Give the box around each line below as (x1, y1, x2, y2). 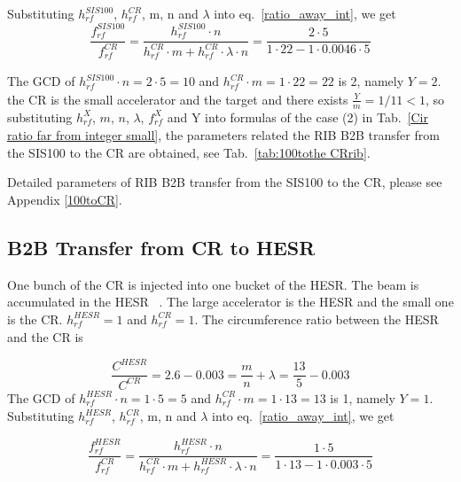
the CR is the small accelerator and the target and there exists (7, 89, 348, 108)
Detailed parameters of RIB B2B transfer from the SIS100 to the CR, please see (7, 173, 442, 191)
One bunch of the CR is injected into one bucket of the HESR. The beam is (7, 275, 419, 293)
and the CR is (7, 328, 83, 346)
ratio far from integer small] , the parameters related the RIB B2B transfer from (7, 125, 440, 144)
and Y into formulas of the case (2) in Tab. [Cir (167, 107, 428, 126)
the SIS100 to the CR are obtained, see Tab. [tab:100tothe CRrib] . (7, 143, 371, 161)
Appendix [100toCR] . (7, 190, 122, 208)
